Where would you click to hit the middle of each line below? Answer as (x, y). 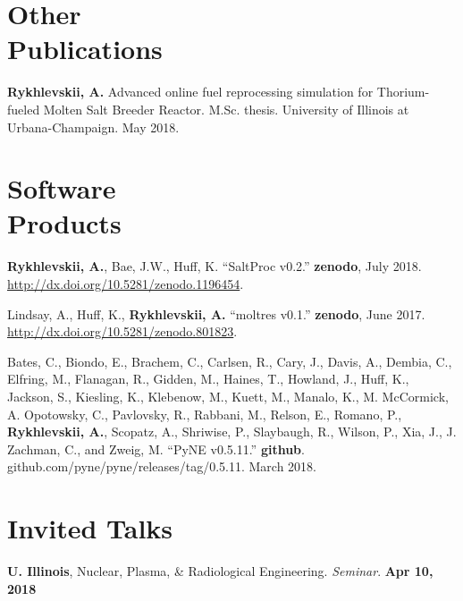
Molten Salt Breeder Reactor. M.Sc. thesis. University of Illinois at (226, 109)
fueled (24, 109)
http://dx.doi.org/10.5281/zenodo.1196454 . (126, 284)
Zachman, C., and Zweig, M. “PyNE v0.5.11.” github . (156, 449)
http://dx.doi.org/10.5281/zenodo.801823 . (122, 331)
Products (64, 223)
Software (62, 188)
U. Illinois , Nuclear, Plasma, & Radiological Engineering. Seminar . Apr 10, (220, 571)
